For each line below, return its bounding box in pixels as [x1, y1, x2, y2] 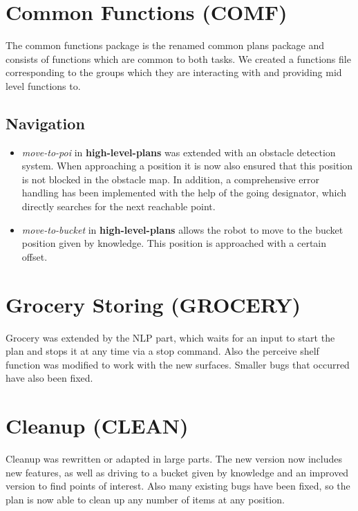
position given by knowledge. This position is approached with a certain [21, 236, 327, 250]
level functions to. [6, 78, 81, 93]
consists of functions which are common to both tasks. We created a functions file [6, 51, 351, 66]
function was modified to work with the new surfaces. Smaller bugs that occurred [6, 357, 350, 371]
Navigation [6, 112, 85, 133]
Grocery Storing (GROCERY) [6, 290, 301, 318]
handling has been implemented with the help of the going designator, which [21, 185, 347, 200]
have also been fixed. [6, 371, 93, 385]
